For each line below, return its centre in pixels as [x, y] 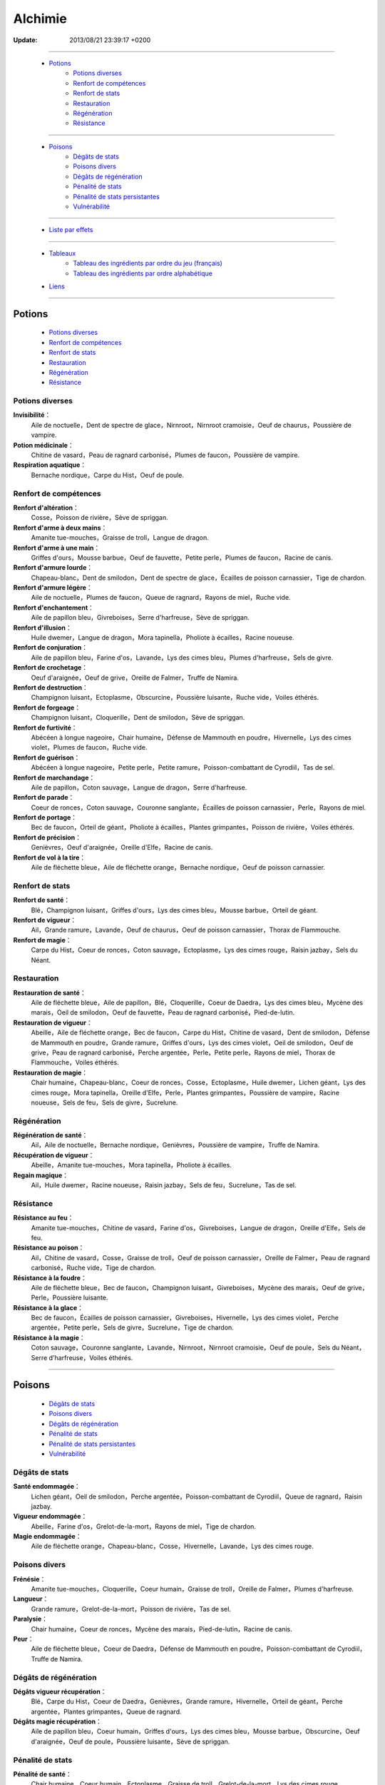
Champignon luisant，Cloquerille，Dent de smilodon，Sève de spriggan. [138, 718]
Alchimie [40, 19]
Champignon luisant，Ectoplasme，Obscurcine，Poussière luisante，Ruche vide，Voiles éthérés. [175, 698]
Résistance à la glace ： [48, 1307]
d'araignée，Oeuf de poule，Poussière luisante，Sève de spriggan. [130, 1741]
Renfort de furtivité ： [45, 728]
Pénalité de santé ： [42, 1774]
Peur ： [24, 1639]
